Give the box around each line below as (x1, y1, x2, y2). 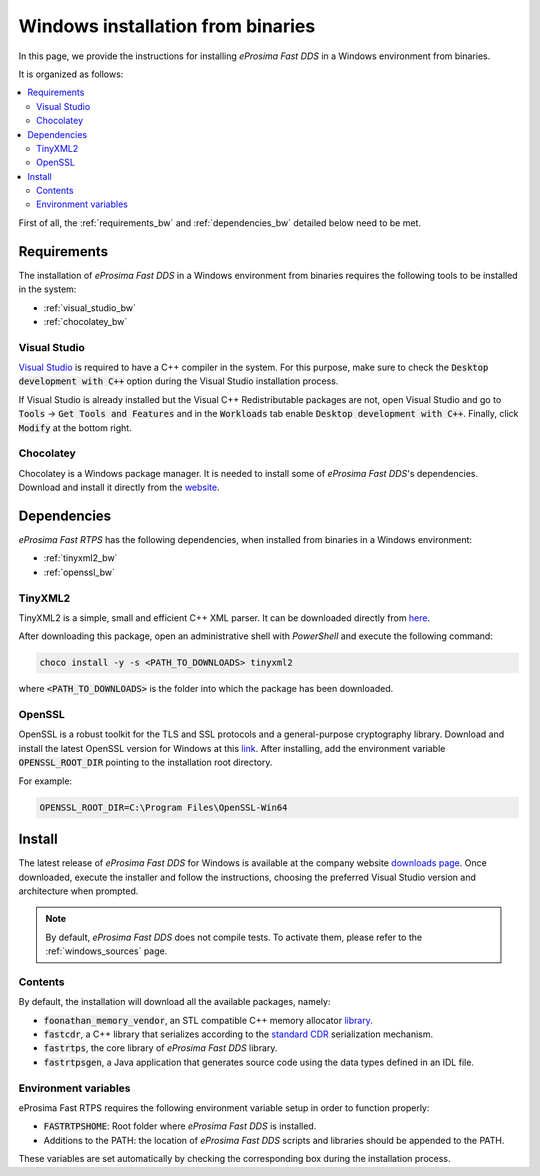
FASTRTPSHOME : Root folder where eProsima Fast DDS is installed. (43, 1120, 317, 1132)
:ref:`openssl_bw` (43, 566, 115, 578)
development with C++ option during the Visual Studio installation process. (18, 375, 339, 387)
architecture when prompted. (18, 885, 139, 897)
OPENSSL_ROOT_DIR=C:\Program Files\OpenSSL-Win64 (39, 801, 288, 813)
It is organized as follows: (18, 68, 124, 80)
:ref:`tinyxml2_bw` (43, 552, 118, 564)
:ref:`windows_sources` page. (45, 945, 168, 957)
